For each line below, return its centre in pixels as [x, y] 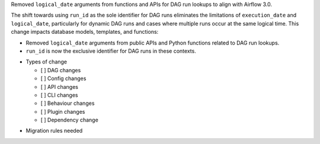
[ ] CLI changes [59, 95]
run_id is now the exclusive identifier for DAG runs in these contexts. [111, 51]
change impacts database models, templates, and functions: [85, 32]
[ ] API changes [59, 87]
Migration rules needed [54, 131]
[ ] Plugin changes [63, 111]
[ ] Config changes [63, 79]
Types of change [47, 62]
